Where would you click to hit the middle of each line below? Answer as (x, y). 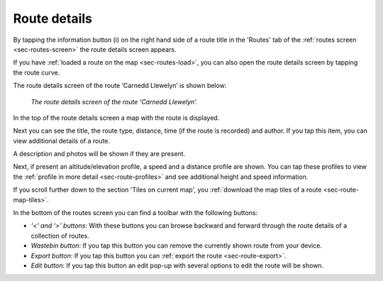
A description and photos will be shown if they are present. (99, 154)
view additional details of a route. (61, 140)
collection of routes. (60, 236)
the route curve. (37, 72)
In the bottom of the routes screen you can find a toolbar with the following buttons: (135, 213)
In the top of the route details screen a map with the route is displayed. (116, 118)
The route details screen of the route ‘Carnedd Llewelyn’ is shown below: (120, 86)
